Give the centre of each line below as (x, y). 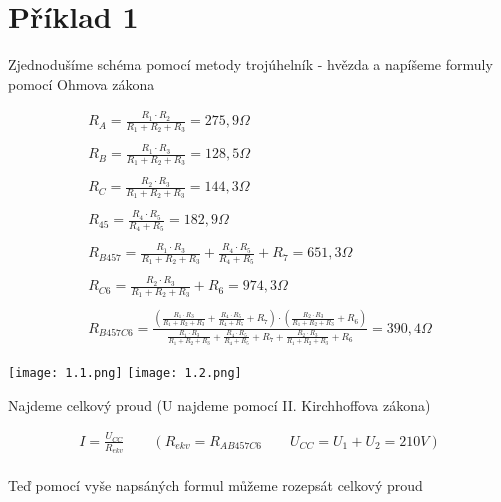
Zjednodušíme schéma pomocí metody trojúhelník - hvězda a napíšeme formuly (250, 64)
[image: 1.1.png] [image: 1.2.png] (125, 372)
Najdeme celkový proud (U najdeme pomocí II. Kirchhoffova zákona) (219, 404)
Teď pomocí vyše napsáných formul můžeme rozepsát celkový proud (215, 485)
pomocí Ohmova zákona (81, 83)
